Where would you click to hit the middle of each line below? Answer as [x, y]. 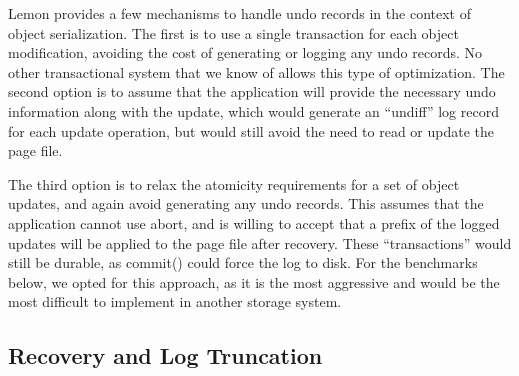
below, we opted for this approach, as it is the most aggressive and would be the [254, 281]
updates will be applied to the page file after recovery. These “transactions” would [260, 242]
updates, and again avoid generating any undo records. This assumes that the [246, 203]
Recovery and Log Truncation [165, 355]
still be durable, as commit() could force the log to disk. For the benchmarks [243, 262]
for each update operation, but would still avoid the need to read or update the [251, 130]
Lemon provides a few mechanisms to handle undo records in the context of [239, 13]
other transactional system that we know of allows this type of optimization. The [256, 71]
